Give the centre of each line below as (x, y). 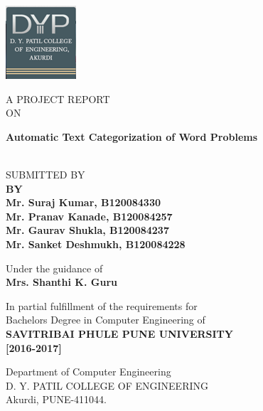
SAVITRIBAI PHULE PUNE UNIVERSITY (119, 333)
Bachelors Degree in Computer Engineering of (106, 320)
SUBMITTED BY (45, 174)
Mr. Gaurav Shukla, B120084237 (87, 230)
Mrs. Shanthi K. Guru (61, 282)
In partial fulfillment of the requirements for (102, 305)
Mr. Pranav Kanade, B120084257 (89, 216)
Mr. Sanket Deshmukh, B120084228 (96, 244)
